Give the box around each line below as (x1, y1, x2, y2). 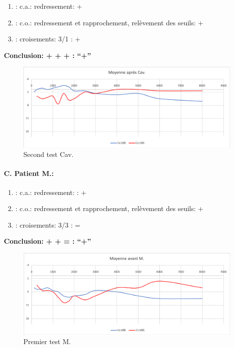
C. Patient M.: (4, 168, 54, 178)
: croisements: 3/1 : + (15, 34, 80, 44)
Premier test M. (23, 336, 71, 347)
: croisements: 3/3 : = (15, 219, 80, 230)
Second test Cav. (23, 149, 74, 159)
